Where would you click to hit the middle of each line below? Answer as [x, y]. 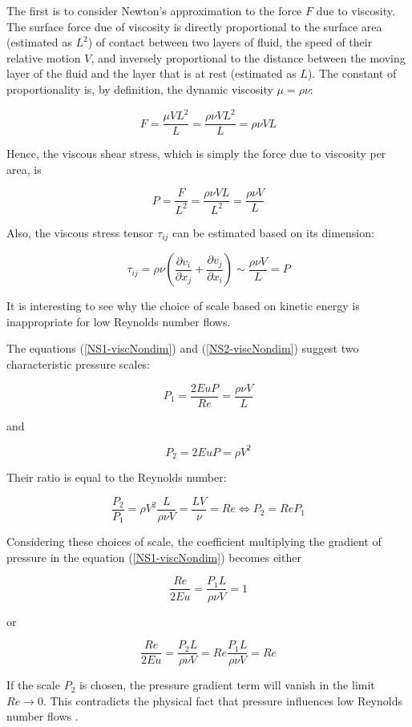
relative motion [44, 57]
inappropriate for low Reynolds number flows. [119, 321]
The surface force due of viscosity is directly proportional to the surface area [194, 26]
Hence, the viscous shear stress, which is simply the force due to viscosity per [196, 153]
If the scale [33, 685]
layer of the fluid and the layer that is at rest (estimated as [151, 73]
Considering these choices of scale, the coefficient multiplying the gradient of [194, 541]
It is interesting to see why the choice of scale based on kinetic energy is [183, 306]
